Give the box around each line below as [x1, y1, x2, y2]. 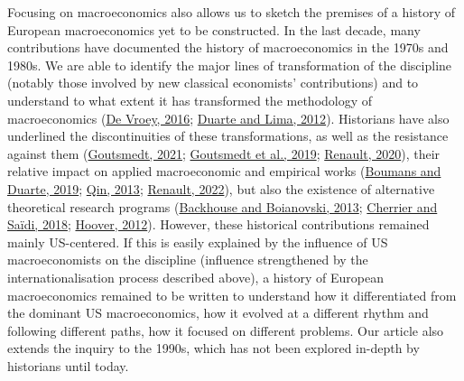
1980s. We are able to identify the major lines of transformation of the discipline [7, 55, 452, 74]
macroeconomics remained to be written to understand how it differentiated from [7, 285, 457, 304]
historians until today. [7, 356, 129, 375]
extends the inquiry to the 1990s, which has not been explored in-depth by [7, 339, 420, 358]
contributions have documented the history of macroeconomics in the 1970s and [7, 38, 449, 57]
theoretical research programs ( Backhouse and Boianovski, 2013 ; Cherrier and [7, 197, 438, 216]
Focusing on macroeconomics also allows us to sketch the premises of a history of [7, 3, 455, 21]
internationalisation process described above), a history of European [7, 267, 384, 286]
